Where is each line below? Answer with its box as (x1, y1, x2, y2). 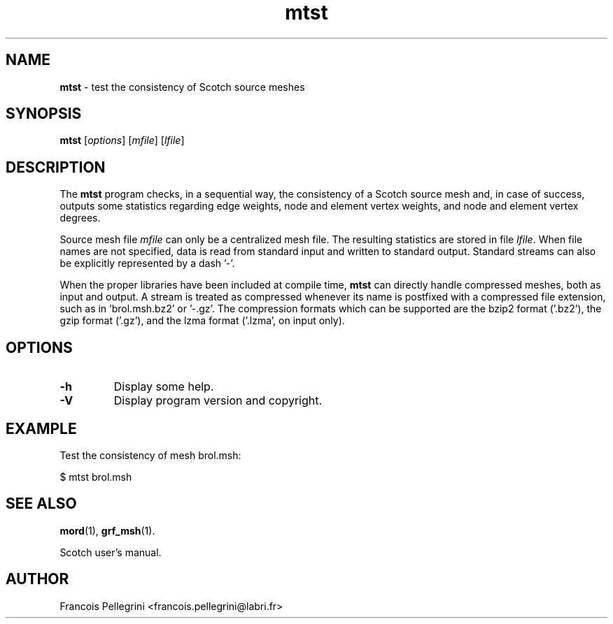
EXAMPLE (6, 419, 77, 437)
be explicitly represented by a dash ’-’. (59, 257, 235, 270)
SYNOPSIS (6, 105, 82, 123)
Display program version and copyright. (113, 393, 323, 408)
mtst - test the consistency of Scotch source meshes (59, 80, 305, 93)
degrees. (59, 212, 101, 224)
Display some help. (113, 379, 214, 394)
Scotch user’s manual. (59, 546, 162, 558)
